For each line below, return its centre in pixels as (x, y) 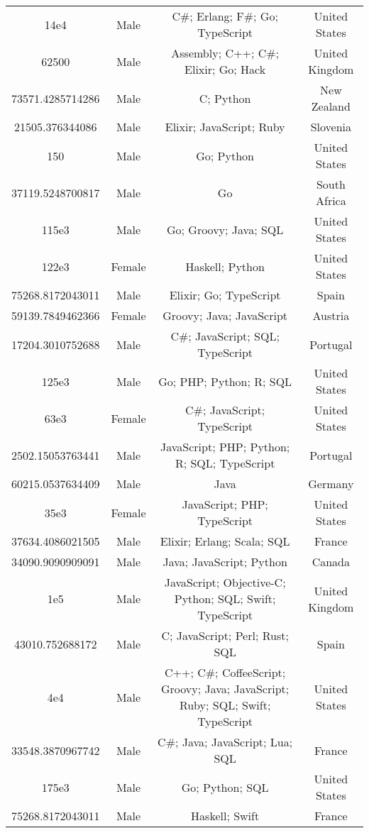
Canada (331, 562)
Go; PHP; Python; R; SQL (225, 381)
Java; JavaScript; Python (225, 562)
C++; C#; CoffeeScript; (225, 672)
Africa (331, 200)
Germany (331, 484)
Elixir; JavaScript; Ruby (225, 127)
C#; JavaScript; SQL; (225, 336)
